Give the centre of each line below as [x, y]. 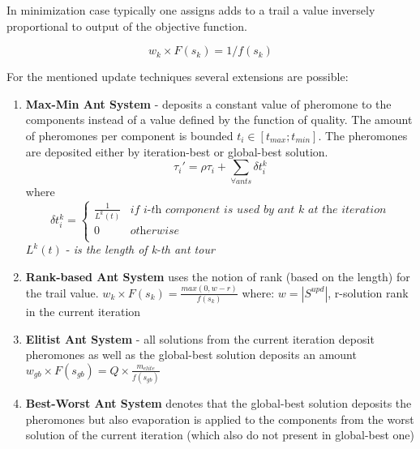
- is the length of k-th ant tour [140, 249]
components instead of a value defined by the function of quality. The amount [219, 120]
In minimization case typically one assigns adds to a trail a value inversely [191, 10]
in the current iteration [83, 311]
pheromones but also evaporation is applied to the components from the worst [220, 419]
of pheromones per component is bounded [129, 135]
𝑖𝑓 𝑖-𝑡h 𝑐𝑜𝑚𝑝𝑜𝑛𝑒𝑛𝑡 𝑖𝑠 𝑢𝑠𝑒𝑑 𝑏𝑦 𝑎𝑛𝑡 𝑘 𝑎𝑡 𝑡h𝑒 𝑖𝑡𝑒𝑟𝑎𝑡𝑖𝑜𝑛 [258, 210]
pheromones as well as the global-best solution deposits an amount [191, 355]
